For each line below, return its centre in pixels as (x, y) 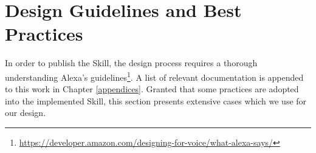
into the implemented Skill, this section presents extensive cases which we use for (156, 100)
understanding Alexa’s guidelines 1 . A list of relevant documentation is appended (154, 76)
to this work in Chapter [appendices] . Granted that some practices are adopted (152, 89)
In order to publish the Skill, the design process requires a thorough (131, 63)
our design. (26, 113)
